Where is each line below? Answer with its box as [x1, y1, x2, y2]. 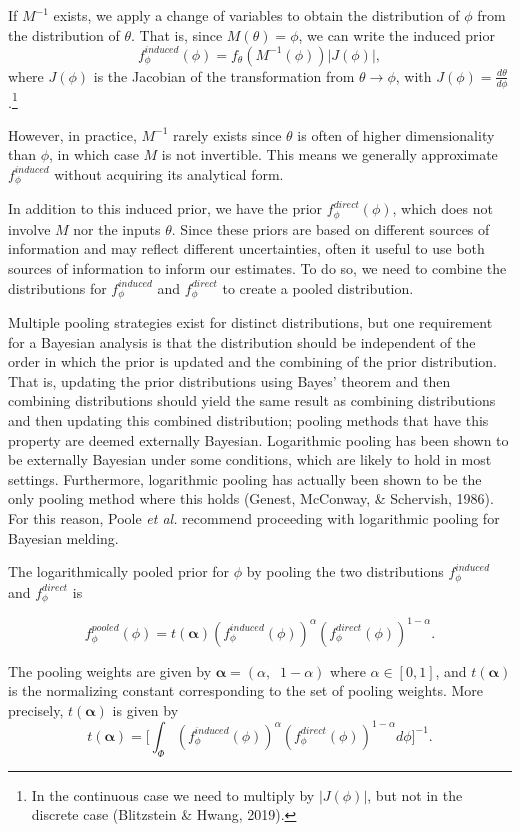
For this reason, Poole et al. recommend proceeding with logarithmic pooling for [8, 508, 500, 529]
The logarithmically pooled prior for [8, 561, 230, 582]
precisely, [8, 699, 64, 720]
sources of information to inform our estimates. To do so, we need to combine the [8, 258, 507, 279]
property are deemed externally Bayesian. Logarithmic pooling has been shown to [8, 429, 509, 450]
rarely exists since [173, 124, 282, 145]
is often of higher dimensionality [297, 124, 495, 145]
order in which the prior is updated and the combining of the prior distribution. [8, 351, 497, 372]
